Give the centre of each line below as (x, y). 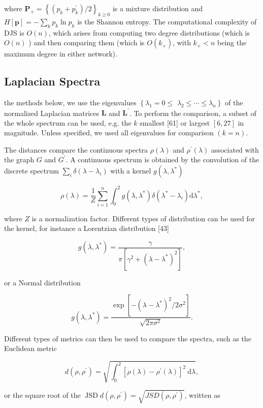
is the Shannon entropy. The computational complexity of (167, 21)
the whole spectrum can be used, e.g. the (68, 122)
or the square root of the (42, 395)
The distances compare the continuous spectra (76, 149)
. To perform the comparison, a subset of (193, 113)
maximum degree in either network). (61, 54)
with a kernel (131, 171)
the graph (19, 159)
